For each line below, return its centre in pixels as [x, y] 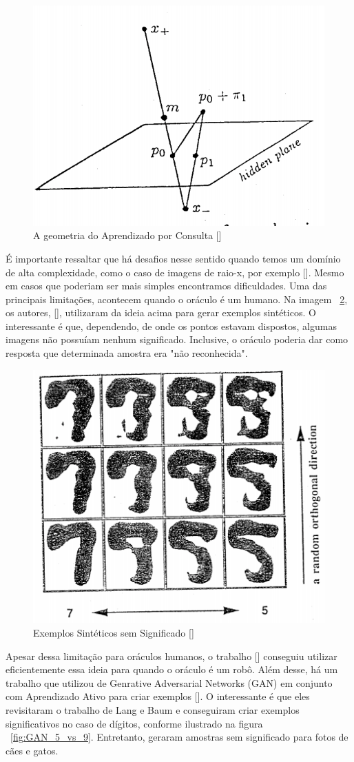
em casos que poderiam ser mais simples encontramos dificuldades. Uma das [166, 286]
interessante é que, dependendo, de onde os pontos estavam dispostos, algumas [171, 326]
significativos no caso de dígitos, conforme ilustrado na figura [134, 723]
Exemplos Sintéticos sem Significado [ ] [114, 633]
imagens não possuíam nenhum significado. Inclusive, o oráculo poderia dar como [177, 339]
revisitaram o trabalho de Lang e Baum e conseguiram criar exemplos [153, 710]
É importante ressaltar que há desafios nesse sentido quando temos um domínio [173, 258]
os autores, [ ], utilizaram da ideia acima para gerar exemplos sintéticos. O [161, 312]
